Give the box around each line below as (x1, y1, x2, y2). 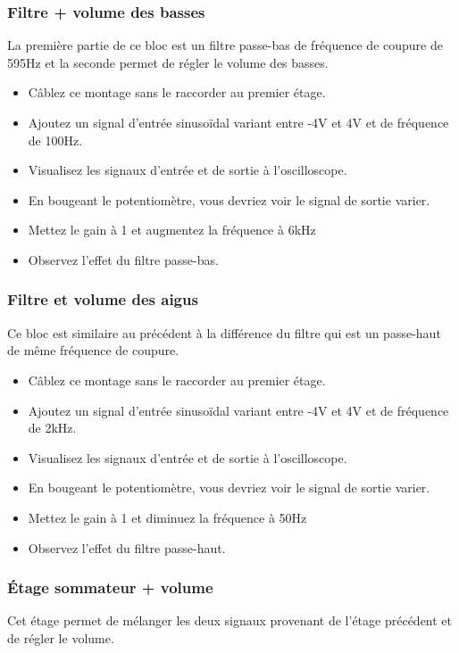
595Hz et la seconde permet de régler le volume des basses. (7, 53, 329, 71)
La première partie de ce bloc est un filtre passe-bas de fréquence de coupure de (7, 36, 443, 54)
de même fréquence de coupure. (7, 341, 179, 360)
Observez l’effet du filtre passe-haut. (28, 538, 226, 557)
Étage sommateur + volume (7, 576, 213, 599)
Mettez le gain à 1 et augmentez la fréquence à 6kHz (28, 220, 316, 239)
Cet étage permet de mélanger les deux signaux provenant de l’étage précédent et (7, 611, 453, 630)
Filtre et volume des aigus (7, 288, 198, 310)
